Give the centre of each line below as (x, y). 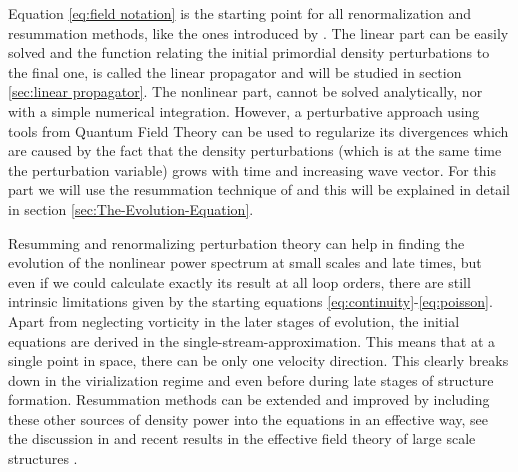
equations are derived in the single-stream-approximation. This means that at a (252, 340)
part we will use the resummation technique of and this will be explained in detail (259, 189)
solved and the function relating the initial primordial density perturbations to (249, 52)
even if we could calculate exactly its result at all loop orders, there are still (239, 281)
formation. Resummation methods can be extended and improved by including (249, 399)
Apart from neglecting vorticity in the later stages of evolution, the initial (234, 320)
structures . (43, 458)
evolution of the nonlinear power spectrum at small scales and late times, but (245, 262)
